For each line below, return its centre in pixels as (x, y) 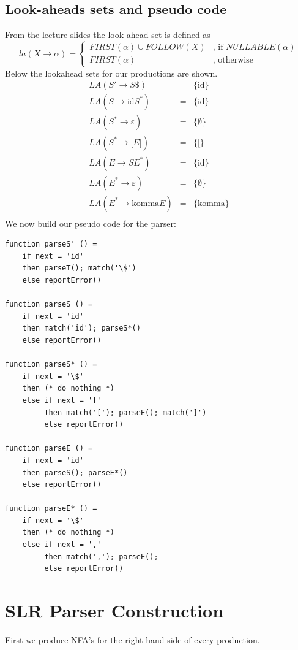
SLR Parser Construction (114, 610)
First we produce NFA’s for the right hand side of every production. (132, 639)
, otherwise (233, 60)
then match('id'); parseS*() (81, 328)
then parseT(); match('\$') (79, 268)
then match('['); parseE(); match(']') (125, 412)
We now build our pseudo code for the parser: (91, 223)
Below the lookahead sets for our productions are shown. (111, 73)
